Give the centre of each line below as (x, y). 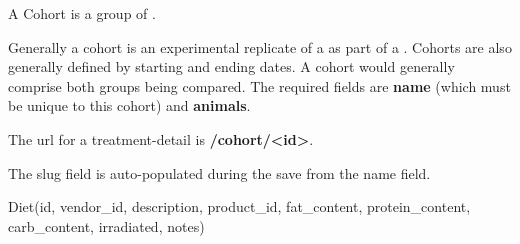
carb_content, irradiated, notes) (106, 225)
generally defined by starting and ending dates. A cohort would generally (231, 66)
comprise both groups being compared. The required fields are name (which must (259, 85)
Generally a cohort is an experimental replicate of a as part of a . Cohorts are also (260, 46)
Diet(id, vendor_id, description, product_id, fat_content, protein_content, (239, 206)
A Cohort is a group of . (82, 13)
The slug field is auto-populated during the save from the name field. (219, 172)
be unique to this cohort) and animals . (129, 105)
